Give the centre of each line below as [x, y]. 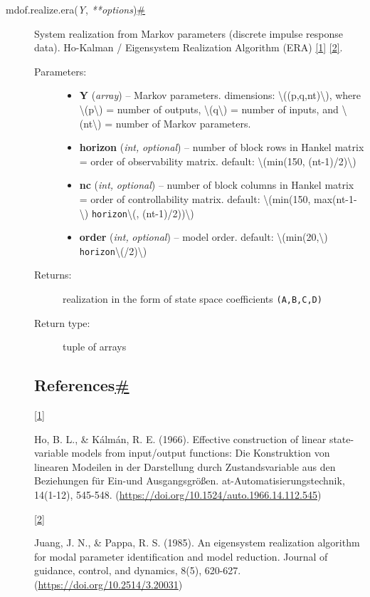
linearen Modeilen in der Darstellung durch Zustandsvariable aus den [185, 466]
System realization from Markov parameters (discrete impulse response [189, 33]
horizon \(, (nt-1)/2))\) [143, 213]
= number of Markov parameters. [178, 123]
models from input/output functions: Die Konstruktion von [201, 453]
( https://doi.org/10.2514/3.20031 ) [109, 585]
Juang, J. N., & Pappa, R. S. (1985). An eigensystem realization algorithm [197, 543]
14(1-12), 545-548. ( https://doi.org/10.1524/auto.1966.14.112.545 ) [178, 495]
